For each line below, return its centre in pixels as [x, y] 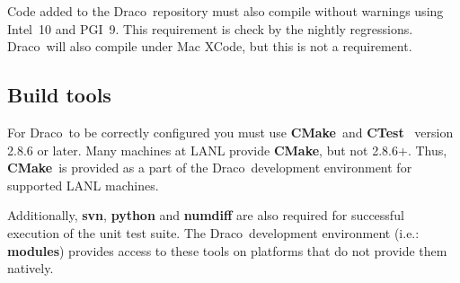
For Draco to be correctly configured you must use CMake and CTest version [230, 132]
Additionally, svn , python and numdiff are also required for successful [206, 215]
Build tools [59, 95]
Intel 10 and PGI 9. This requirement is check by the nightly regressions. [210, 28]
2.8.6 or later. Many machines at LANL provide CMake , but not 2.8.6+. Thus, [227, 150]
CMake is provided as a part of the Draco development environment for [210, 168]
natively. [31, 268]
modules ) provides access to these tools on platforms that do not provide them [227, 250]
